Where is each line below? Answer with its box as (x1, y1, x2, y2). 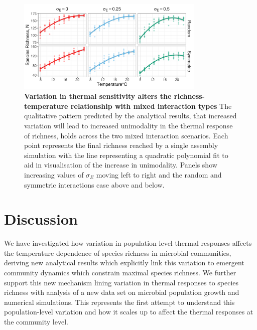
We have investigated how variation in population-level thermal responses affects (4, 238, 252, 248)
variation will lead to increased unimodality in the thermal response (24, 120, 233, 130)
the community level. (4, 316, 68, 326)
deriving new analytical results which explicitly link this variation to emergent (4, 257, 244, 268)
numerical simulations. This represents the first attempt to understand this (4, 296, 235, 307)
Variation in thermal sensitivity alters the (24, 91, 172, 101)
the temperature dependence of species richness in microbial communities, (4, 247, 231, 258)
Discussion (4, 209, 78, 229)
